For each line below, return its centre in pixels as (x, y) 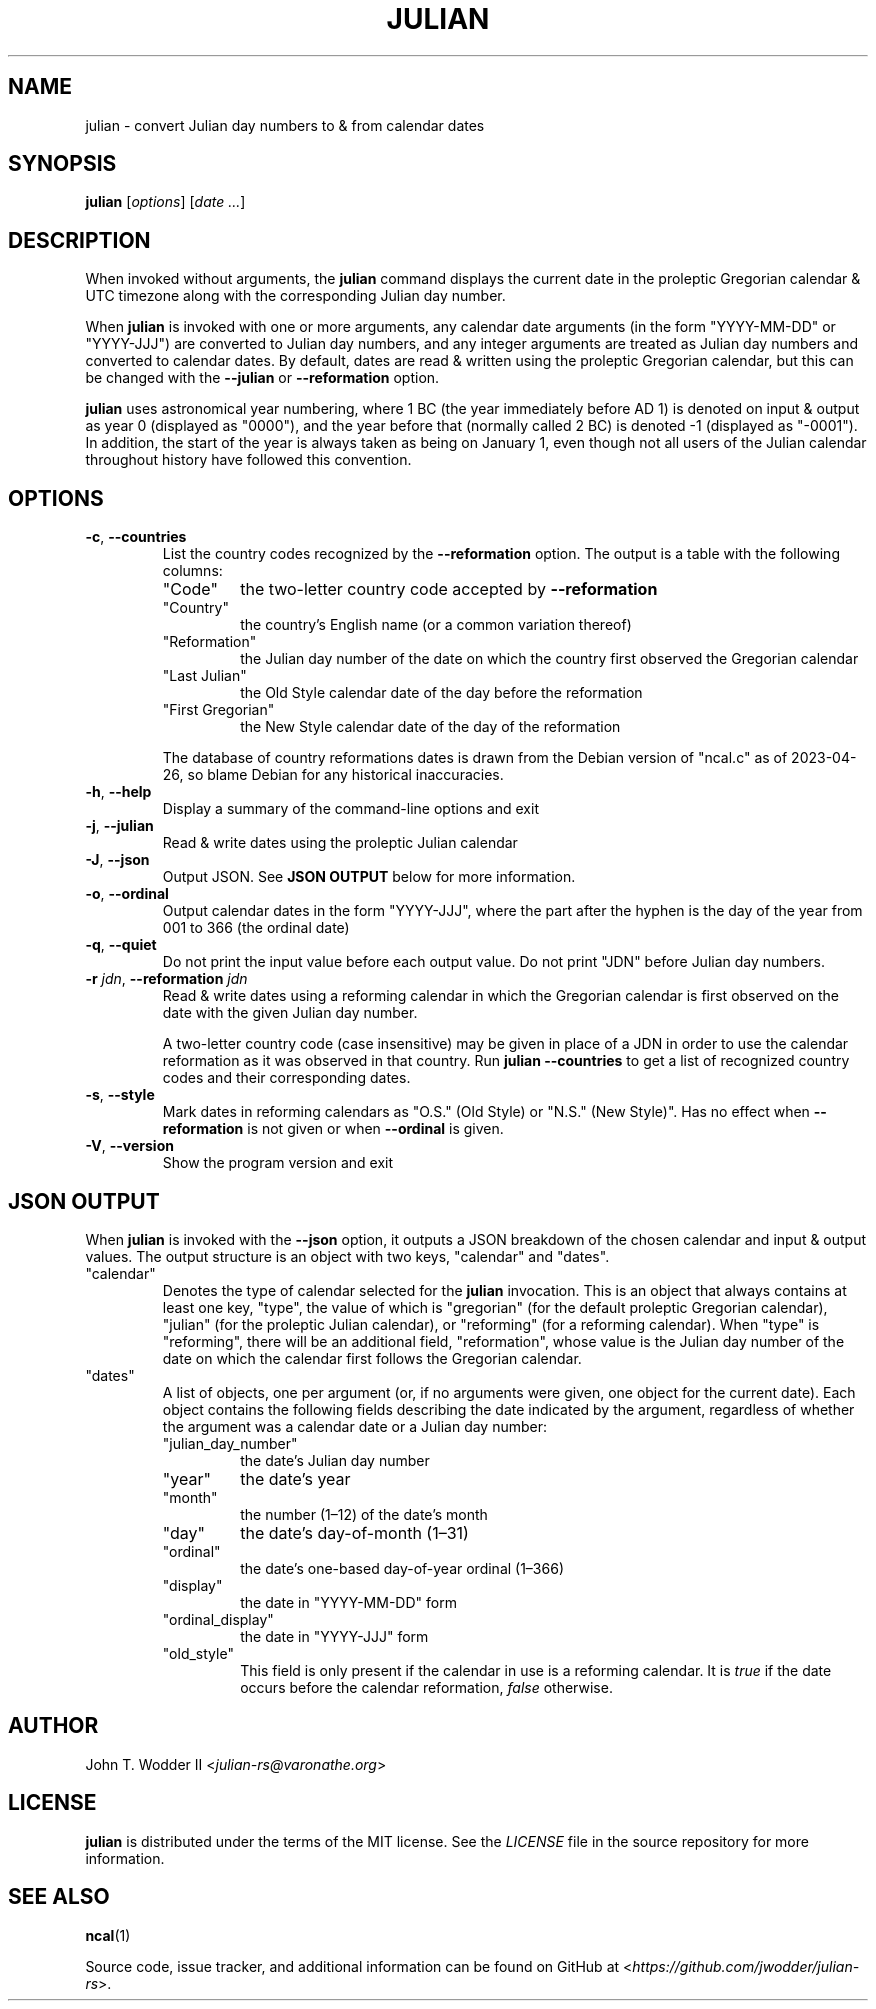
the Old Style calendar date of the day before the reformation (441, 693)
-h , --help (118, 792)
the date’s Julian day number (335, 1460)
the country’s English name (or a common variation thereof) (436, 625)
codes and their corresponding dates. (286, 1078)
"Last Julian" (204, 676)
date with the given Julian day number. (290, 1013)
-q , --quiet (121, 945)
